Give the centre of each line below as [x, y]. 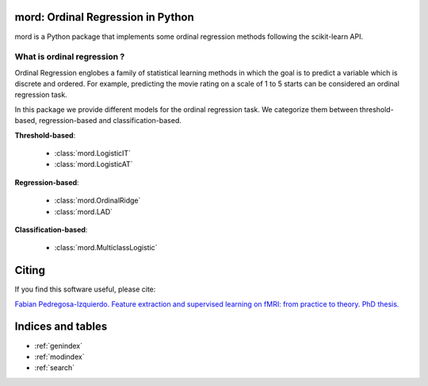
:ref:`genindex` [59, 345]
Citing [30, 270]
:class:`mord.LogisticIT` [92, 153]
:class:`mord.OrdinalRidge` [97, 201]
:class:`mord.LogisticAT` [94, 164]
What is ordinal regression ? [70, 57]
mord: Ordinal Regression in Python [104, 17]
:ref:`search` [55, 368]
